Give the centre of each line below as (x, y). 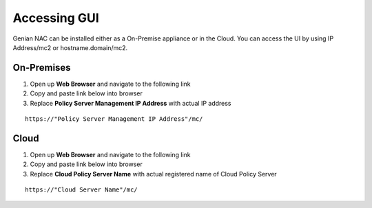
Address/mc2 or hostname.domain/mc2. (70, 47)
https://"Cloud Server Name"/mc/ (81, 190)
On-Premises (42, 68)
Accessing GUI (56, 18)
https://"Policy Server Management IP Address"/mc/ (114, 119)
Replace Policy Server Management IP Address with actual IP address (131, 103)
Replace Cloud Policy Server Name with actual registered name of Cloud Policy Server (153, 174)
